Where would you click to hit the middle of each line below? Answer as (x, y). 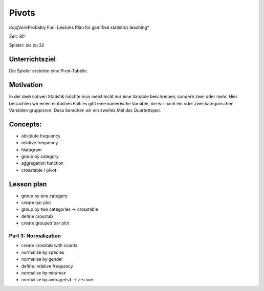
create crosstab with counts (49, 246)
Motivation (26, 85)
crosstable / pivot (39, 170)
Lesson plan (28, 184)
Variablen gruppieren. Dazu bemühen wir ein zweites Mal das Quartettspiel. (85, 110)
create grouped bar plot (45, 223)
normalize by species (43, 252)
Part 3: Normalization (35, 236)
